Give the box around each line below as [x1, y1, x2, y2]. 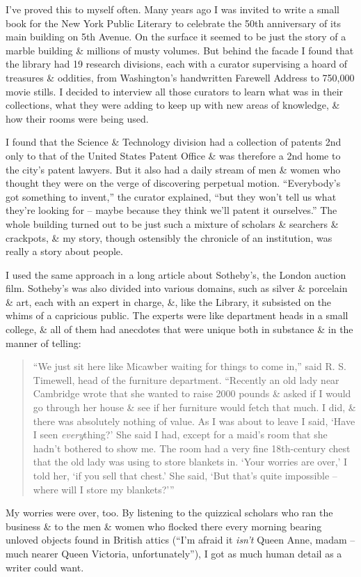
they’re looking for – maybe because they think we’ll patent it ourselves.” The [6, 203, 337, 217]
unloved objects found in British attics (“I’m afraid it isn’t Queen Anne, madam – [6, 532, 355, 547]
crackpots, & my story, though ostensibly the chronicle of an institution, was [6, 230, 332, 245]
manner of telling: [6, 335, 81, 350]
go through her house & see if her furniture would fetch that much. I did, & [33, 400, 356, 415]
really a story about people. [6, 244, 123, 259]
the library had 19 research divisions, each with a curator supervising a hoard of [6, 56, 348, 71]
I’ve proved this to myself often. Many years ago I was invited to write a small [6, 2, 339, 16]
